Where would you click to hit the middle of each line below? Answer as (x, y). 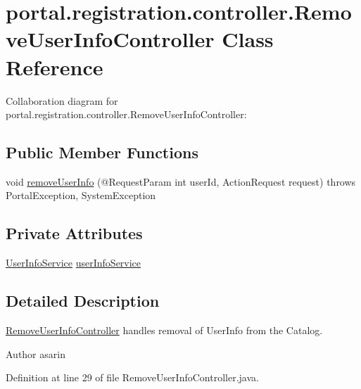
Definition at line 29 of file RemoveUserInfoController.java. (132, 377)
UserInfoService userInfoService (74, 263)
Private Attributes (74, 233)
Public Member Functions (102, 152)
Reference (55, 66)
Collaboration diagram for (62, 100)
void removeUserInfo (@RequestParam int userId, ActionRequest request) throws (181, 181)
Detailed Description (83, 301)
